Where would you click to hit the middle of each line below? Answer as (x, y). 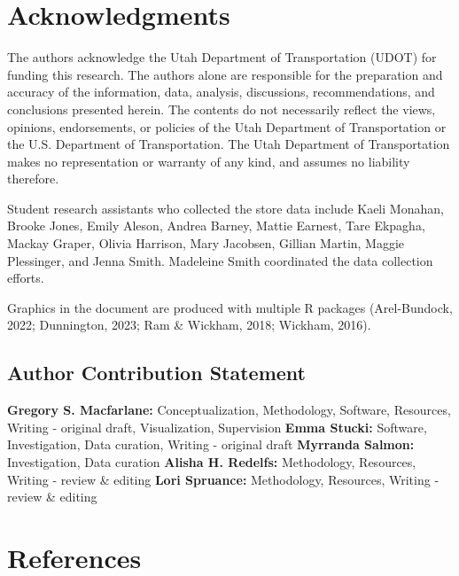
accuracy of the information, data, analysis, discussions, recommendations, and (221, 92)
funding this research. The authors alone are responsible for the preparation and (225, 74)
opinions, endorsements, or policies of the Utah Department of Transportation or (227, 126)
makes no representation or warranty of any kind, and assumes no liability (209, 161)
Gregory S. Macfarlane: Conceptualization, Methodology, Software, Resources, (229, 410)
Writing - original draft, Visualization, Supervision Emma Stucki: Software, (217, 427)
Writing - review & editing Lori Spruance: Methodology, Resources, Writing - (223, 479)
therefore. (33, 179)
